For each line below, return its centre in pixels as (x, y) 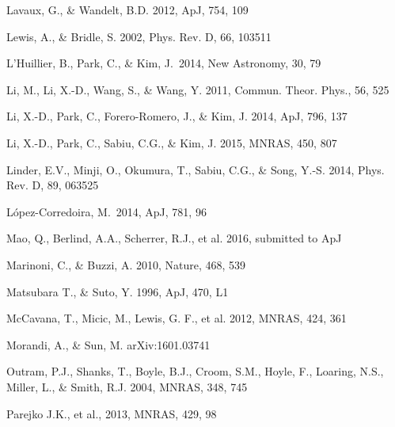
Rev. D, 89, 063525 (53, 185)
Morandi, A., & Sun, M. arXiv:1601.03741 (108, 344)
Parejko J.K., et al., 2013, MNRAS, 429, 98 (112, 413)
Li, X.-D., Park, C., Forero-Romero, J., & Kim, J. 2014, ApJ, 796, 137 (177, 116)
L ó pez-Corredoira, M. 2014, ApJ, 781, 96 (106, 211)
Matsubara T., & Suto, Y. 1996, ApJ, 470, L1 (118, 291)
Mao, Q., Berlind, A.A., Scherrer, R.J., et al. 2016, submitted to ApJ (174, 238)
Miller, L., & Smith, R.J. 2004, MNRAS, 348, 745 (127, 386)
